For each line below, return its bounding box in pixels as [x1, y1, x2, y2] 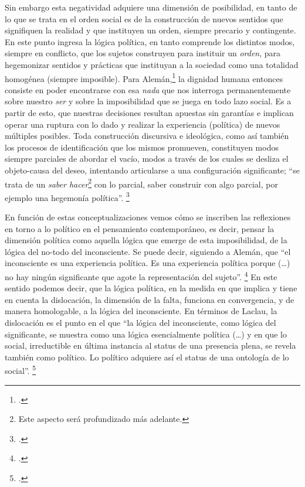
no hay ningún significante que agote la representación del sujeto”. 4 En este [5, 269, 277, 282]
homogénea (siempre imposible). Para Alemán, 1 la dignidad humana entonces [5, 70, 283, 84]
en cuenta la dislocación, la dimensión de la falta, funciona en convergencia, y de [5, 293, 294, 305]
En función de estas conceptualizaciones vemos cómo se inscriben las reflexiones [5, 211, 291, 223]
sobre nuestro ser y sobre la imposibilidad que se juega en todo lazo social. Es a [5, 95, 292, 107]
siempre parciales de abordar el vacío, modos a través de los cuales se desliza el [5, 152, 289, 165]
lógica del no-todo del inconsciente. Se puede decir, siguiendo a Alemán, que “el [5, 245, 291, 257]
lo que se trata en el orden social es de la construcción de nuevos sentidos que [5, 12, 283, 25]
